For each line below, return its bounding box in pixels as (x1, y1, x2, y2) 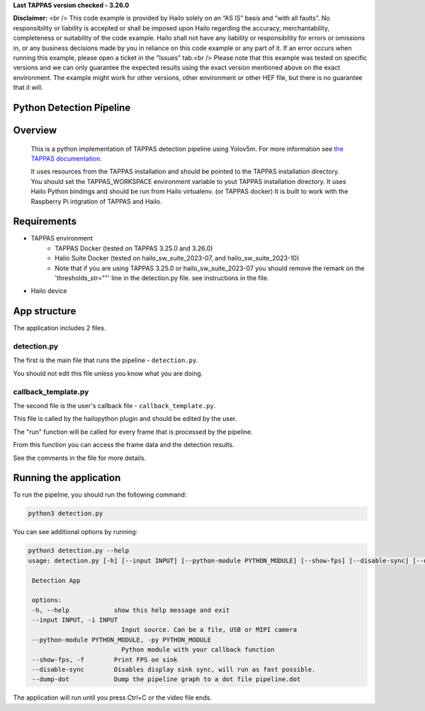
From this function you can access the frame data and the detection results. (13, 441, 234, 449)
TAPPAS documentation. (30, 154, 103, 163)
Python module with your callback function (121, 646, 275, 654)
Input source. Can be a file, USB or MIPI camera (121, 626, 297, 634)
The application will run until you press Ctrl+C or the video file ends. (13, 693, 212, 702)
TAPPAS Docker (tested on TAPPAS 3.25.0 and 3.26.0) (55, 244, 213, 253)
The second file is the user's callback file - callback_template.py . (13, 401, 216, 410)
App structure (13, 305, 76, 318)
